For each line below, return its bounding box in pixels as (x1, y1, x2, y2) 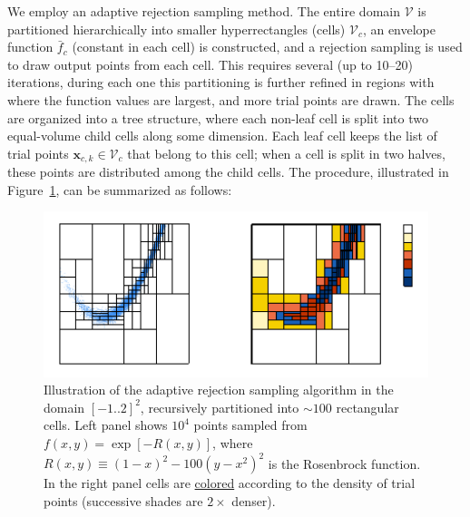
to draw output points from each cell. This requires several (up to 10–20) (7, 54, 413, 73)
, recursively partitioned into (140, 397, 299, 416)
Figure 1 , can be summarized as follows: (7, 180, 232, 199)
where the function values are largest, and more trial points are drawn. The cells (7, 90, 455, 109)
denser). (231, 491, 276, 510)
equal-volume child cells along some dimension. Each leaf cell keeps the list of (7, 126, 437, 145)
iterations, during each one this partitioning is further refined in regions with (7, 73, 435, 92)
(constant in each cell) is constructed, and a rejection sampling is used (72, 37, 463, 56)
